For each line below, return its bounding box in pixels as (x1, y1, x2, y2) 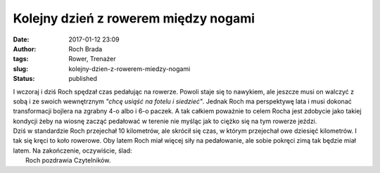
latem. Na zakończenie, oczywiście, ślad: (13, 146, 133, 155)
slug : (13, 64, 28, 73)
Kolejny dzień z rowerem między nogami (13, 11, 255, 26)
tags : (13, 55, 29, 63)
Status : (13, 75, 35, 83)
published (68, 75, 98, 83)
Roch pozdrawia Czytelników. (25, 156, 111, 165)
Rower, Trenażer (68, 55, 116, 63)
